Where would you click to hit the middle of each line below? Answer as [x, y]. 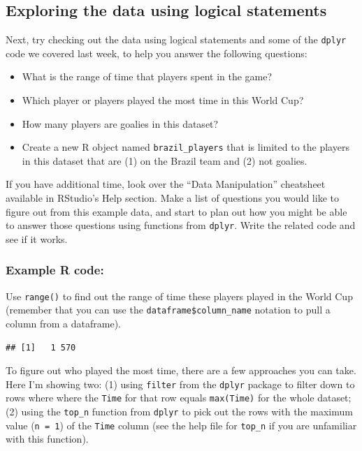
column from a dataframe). [63, 324]
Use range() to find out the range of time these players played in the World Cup [179, 296]
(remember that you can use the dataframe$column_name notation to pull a [168, 310]
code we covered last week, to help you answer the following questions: [157, 53]
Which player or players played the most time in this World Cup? [163, 100]
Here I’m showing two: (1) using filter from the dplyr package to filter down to [180, 384]
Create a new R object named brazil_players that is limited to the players [186, 147]
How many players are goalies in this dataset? [120, 123]
